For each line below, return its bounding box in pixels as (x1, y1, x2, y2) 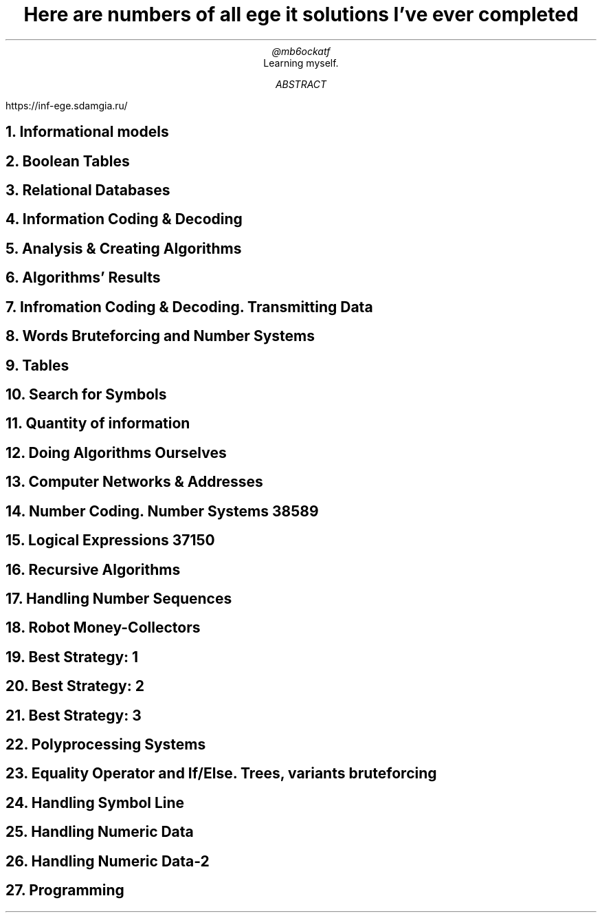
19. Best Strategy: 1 (5, 648, 139, 666)
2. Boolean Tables (5, 152, 130, 170)
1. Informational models (5, 123, 169, 141)
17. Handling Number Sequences (5, 589, 232, 607)
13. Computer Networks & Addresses (5, 473, 263, 491)
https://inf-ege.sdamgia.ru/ (5, 99, 128, 111)
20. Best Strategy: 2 (5, 677, 144, 695)
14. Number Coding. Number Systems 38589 (5, 502, 319, 520)
